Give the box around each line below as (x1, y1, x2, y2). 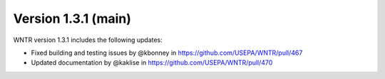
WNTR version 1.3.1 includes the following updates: (13, 36, 163, 44)
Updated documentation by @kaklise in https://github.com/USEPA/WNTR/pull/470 (31, 58, 273, 67)
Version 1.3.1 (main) (13, 11, 132, 26)
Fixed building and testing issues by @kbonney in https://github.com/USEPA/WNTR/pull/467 (31, 48, 303, 57)
